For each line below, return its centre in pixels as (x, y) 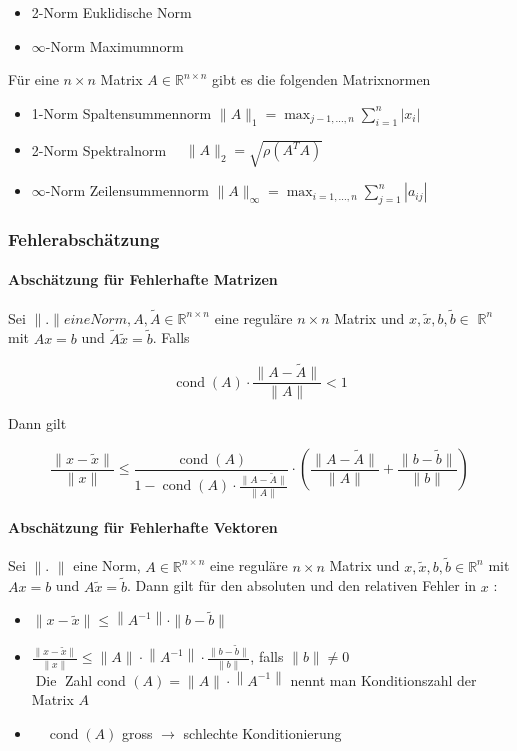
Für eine (33, 79)
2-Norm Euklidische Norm (111, 12)
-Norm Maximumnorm (114, 45)
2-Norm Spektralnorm (99, 149)
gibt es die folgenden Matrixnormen (321, 79)
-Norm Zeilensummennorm (127, 190)
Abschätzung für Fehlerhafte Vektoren (143, 527)
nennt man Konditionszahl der (383, 679)
